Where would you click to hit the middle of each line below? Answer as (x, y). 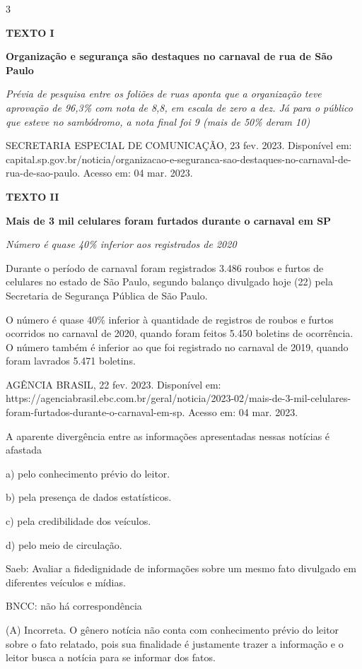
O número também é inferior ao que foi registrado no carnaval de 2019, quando (177, 347)
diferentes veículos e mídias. (66, 582)
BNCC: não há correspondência (74, 606)
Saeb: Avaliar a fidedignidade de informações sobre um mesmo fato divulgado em (181, 568)
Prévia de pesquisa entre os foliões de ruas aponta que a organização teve (164, 94)
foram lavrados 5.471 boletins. (71, 361)
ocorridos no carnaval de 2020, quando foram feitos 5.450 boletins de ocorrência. (180, 333)
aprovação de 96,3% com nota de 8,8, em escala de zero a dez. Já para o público (179, 107)
